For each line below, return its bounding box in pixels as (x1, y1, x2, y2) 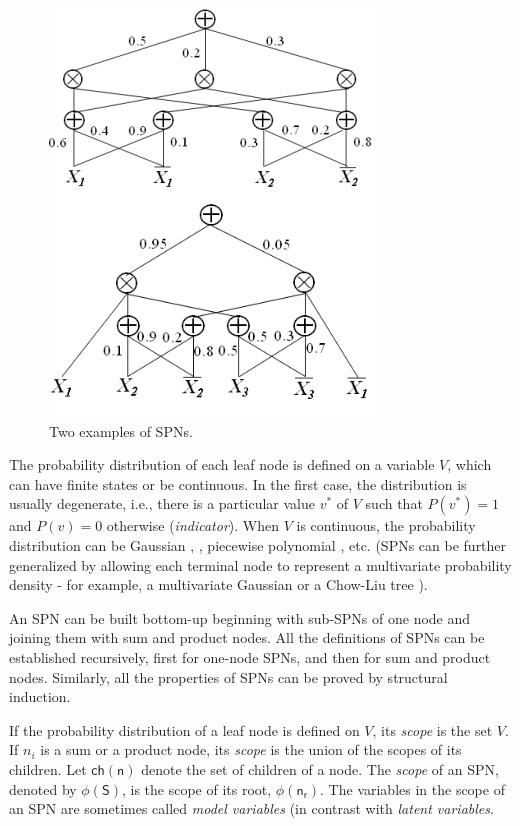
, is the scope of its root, (121, 778, 272, 799)
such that (365, 493, 423, 514)
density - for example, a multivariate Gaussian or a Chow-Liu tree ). (9, 574, 428, 595)
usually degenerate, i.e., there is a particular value (9, 493, 315, 514)
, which (447, 454, 492, 475)
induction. (9, 686, 71, 707)
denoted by (9, 778, 77, 799)
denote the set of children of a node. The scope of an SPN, (141, 758, 499, 779)
